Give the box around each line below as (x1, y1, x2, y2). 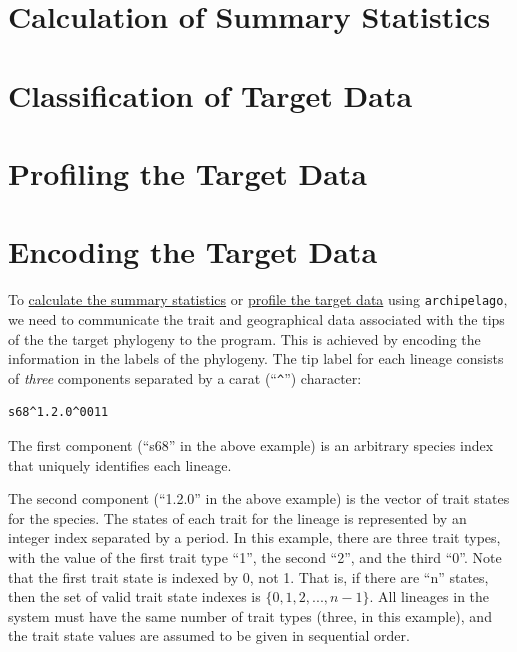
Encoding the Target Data (8, 231, 378, 272)
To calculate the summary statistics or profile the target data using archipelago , (8, 289, 508, 310)
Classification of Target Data (8, 74, 413, 115)
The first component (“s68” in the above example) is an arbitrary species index (8, 434, 494, 455)
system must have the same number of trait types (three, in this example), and (8, 605, 492, 626)
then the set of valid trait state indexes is (8, 586, 261, 607)
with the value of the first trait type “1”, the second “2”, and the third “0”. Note (8, 546, 502, 567)
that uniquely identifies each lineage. (8, 454, 232, 475)
